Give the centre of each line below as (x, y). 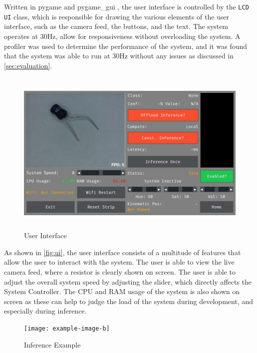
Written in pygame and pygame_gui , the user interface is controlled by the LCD (127, 6)
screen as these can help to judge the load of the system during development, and (128, 301)
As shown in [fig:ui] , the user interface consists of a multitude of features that (123, 252)
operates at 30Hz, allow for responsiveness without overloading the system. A (122, 36)
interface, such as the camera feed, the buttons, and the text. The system (116, 26)
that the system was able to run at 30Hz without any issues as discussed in (119, 56)
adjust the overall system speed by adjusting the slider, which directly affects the (128, 281)
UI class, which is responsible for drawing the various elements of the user (117, 16)
